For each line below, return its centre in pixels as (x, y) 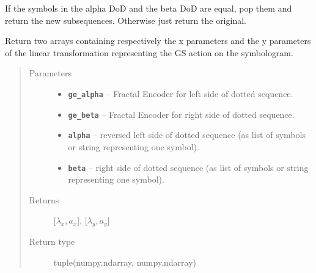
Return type (52, 242)
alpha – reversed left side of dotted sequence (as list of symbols (187, 135)
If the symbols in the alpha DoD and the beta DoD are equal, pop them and (149, 8)
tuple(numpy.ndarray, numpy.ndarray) (125, 262)
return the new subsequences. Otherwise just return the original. (126, 20)
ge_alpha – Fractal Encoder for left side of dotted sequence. (181, 93)
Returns (44, 199)
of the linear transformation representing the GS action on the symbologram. (149, 52)
